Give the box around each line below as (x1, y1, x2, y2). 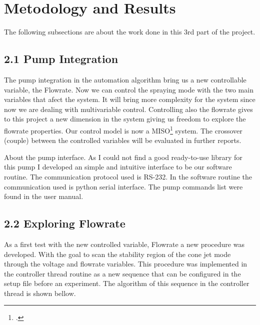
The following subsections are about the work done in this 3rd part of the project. (4, 26, 255, 37)
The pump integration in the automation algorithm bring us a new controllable (4, 74, 246, 84)
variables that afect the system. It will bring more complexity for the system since (4, 94, 255, 104)
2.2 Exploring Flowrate (4, 215, 125, 231)
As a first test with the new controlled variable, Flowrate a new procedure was (4, 238, 244, 249)
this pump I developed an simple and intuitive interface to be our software (4, 161, 232, 172)
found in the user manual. (4, 191, 83, 201)
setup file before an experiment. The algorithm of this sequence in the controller (4, 278, 249, 288)
